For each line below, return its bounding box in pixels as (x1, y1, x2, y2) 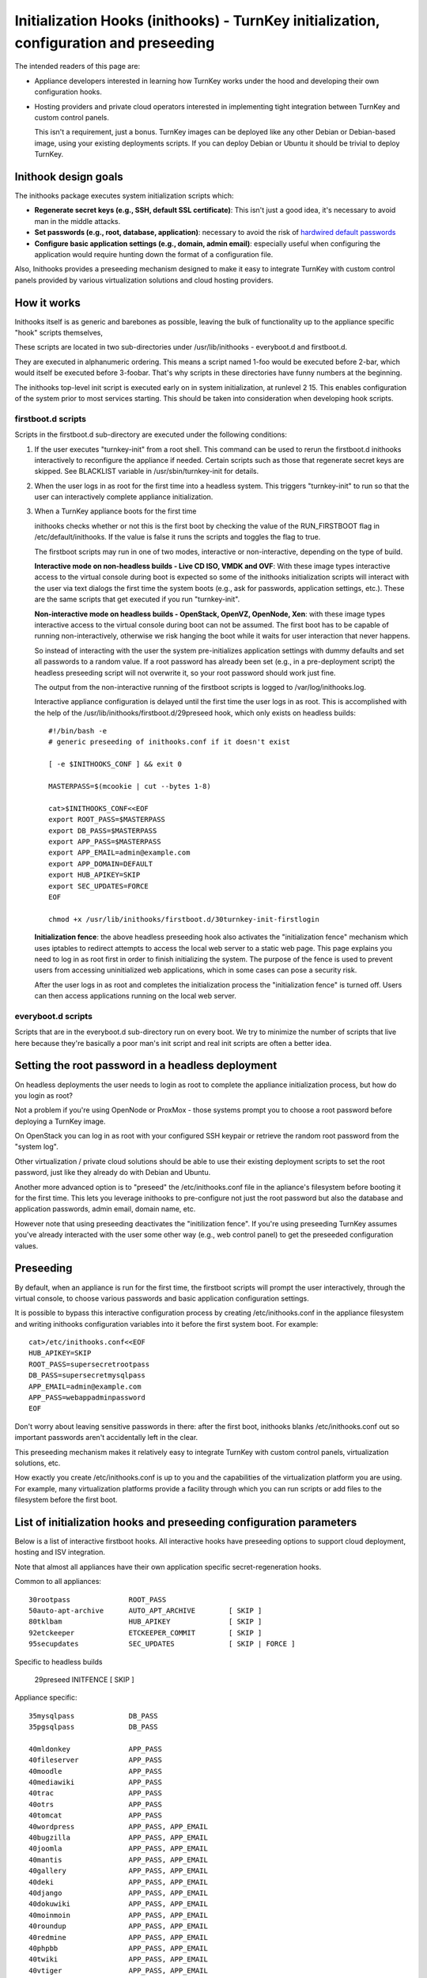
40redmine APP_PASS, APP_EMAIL (28, 1933, 209, 1942)
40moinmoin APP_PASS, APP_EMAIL (28, 1911, 209, 1919)
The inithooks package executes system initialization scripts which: (14, 191, 234, 200)
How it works (14, 296, 81, 309)
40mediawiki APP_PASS (28, 1778, 162, 1787)
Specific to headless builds (14, 1657, 103, 1666)
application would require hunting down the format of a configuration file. (34, 249, 274, 259)
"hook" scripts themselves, (14, 328, 103, 338)
